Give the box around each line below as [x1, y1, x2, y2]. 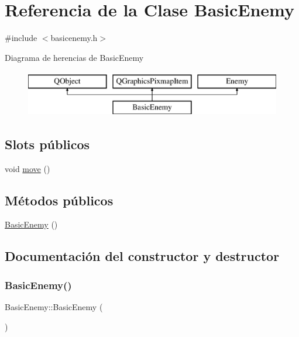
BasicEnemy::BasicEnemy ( [5, 301, 103, 313]
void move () [5, 162, 50, 174]
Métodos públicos [5, 191, 114, 209]
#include [5, 32, 37, 44]
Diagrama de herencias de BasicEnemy [5, 51, 144, 63]
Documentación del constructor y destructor [5, 247, 280, 265]
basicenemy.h [50, 32, 98, 44]
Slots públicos [5, 135, 90, 153]
